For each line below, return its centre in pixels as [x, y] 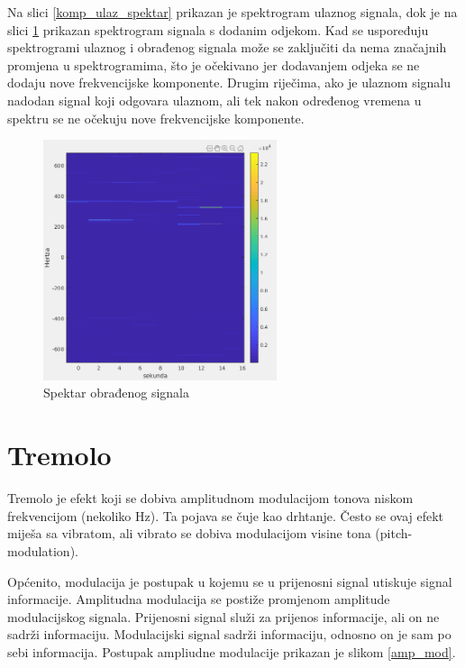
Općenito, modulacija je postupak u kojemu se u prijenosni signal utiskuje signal [230, 581]
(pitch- [394, 533]
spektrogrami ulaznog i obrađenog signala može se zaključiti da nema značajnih [227, 47]
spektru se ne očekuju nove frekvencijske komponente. [156, 118]
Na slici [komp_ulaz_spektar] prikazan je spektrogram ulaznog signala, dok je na [232, 12]
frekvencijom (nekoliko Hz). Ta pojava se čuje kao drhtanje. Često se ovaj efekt [226, 515]
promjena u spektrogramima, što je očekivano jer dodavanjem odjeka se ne [214, 64]
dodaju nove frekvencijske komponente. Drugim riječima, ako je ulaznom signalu [229, 82]
